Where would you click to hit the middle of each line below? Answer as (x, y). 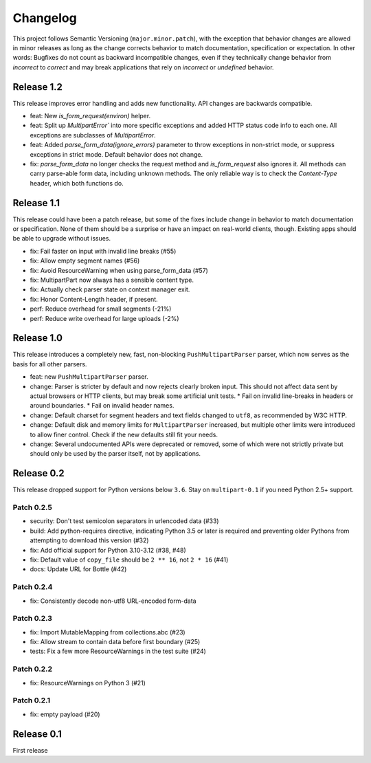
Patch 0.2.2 (33, 669)
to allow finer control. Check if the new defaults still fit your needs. (124, 434)
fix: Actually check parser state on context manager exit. (110, 289)
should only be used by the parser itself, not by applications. (115, 454)
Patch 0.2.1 (32, 700)
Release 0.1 (37, 734)
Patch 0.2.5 (33, 507)
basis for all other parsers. (50, 364)
